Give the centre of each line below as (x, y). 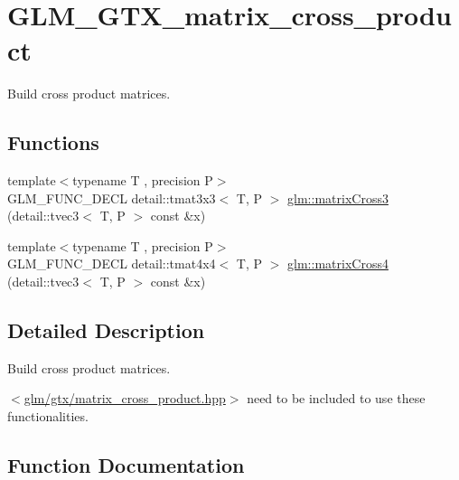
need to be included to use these (336, 398)
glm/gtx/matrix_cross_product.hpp (125, 398)
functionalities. (48, 416)
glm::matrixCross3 (338, 198)
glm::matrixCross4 (338, 264)
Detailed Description (106, 330)
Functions (53, 142)
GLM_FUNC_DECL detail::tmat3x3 (112, 198)
